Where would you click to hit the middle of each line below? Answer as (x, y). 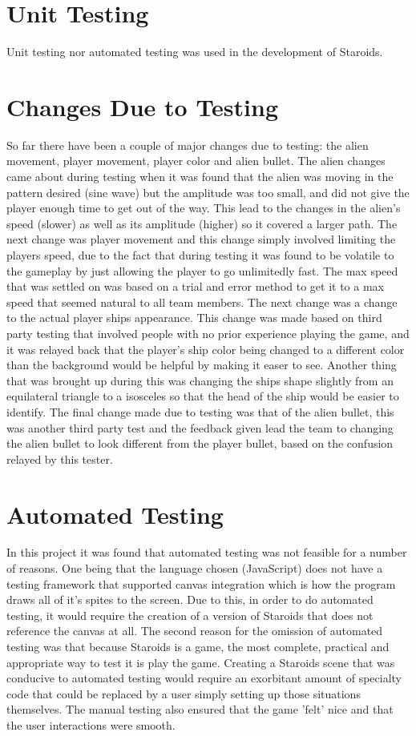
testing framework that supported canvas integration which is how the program (201, 583)
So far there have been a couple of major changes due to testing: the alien (188, 145)
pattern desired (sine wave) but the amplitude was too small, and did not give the (208, 192)
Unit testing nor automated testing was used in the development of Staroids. (195, 52)
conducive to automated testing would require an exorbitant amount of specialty (204, 678)
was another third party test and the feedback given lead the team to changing (200, 427)
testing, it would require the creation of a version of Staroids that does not (190, 615)
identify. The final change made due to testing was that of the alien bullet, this (200, 411)
